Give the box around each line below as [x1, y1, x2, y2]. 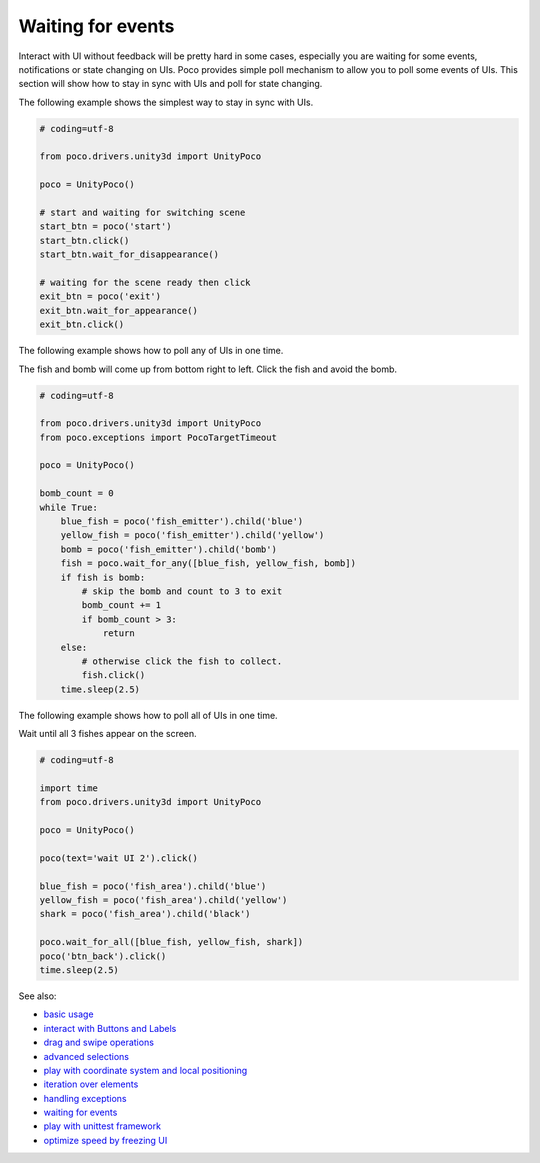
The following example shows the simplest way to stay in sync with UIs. [18, 96, 314, 108]
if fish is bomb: [60, 571, 146, 583]
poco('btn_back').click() [39, 950, 167, 962]
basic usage [43, 1008, 94, 1020]
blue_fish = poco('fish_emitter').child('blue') [60, 516, 304, 527]
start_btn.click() [39, 235, 130, 246]
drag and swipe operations [43, 1036, 155, 1049]
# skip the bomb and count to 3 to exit [81, 586, 283, 597]
